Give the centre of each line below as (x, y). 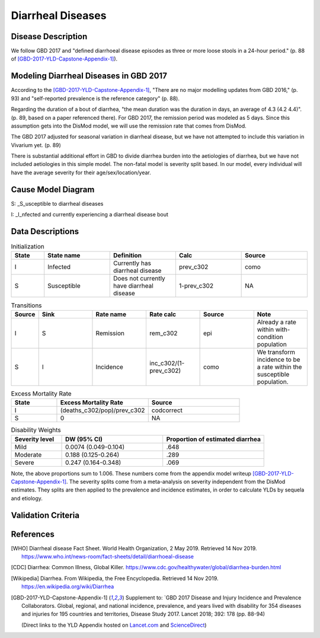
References (33, 534)
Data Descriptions (45, 231)
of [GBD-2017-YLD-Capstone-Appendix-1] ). (64, 59)
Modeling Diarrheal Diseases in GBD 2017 (89, 76)
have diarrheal (133, 286)
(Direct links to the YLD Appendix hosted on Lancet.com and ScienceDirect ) (114, 625)
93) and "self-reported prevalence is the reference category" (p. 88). (95, 98)
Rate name (111, 314)
